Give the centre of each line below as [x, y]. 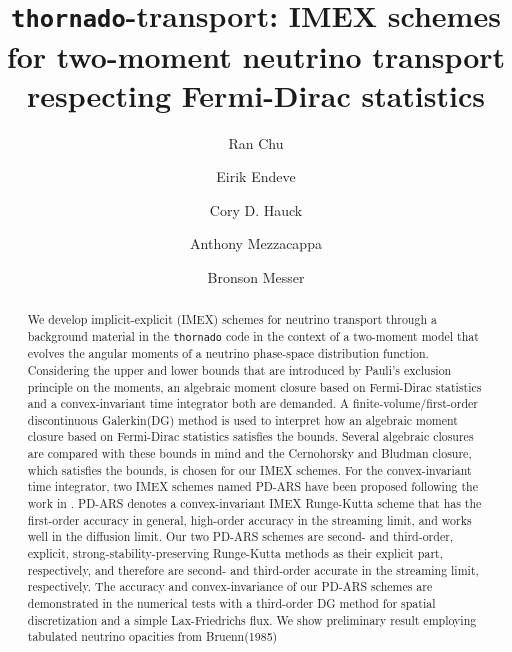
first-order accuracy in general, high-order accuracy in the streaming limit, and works [249, 519]
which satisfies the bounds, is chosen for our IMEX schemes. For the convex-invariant [249, 469]
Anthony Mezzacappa [256, 243]
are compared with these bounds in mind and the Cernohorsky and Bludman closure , [249, 453]
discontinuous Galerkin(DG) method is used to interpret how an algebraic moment [242, 419]
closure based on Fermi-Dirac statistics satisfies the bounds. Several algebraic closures [250, 436]
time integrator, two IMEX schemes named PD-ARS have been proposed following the [252, 486]
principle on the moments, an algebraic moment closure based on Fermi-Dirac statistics [254, 386]
